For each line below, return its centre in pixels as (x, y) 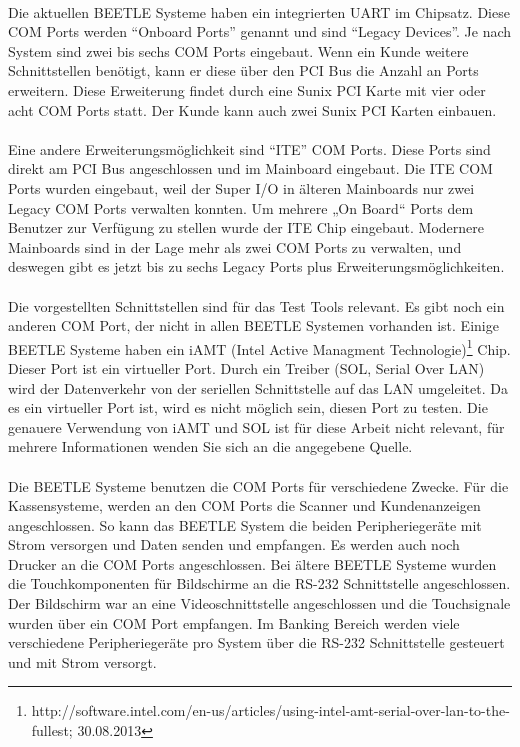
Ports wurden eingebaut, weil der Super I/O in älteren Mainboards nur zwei (241, 187)
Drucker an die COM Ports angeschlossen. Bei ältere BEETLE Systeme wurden (252, 563)
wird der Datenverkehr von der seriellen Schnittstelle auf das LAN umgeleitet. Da (258, 387)
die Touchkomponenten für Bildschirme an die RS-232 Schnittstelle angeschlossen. (259, 583)
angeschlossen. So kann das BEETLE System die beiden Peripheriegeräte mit (245, 524)
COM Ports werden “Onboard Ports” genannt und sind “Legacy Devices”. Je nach (260, 31)
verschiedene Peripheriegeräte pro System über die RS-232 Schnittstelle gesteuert (256, 642)
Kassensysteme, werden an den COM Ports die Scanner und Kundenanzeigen (244, 505)
